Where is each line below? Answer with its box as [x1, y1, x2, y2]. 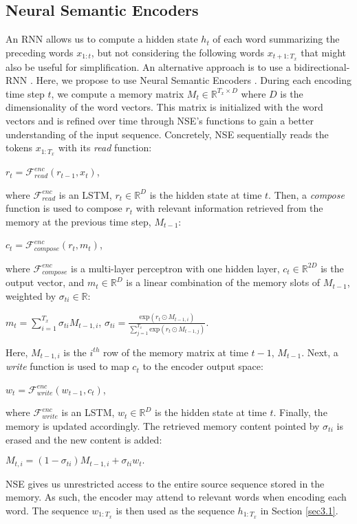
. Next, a [301, 345, 338, 359]
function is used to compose [6, 201, 122, 215]
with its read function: [58, 140, 152, 155]
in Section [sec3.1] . [260, 503, 338, 517]
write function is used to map [6, 359, 129, 373]
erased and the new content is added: [6, 432, 162, 446]
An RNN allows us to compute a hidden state [6, 32, 198, 46]
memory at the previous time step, [6, 214, 151, 228]
